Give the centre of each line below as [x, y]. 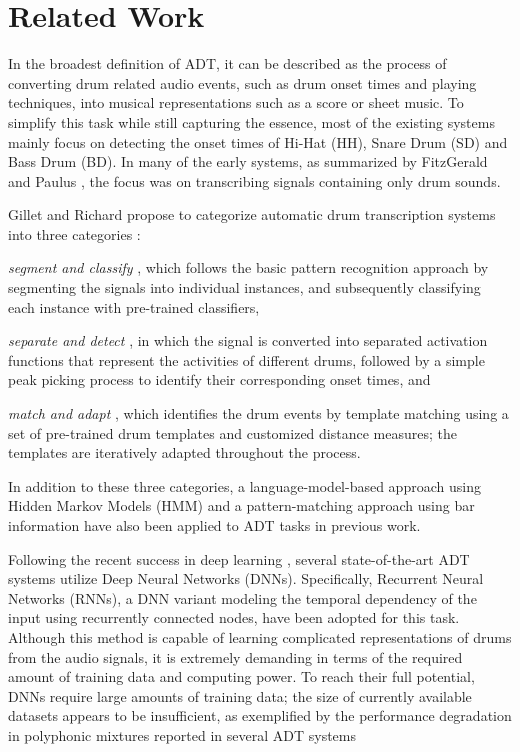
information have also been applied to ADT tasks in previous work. [214, 525]
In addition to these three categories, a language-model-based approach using [244, 485]
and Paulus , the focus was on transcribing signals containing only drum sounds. [254, 180]
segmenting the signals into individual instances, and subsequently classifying [244, 287]
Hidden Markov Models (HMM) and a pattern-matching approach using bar [241, 505]
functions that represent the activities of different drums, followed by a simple [246, 359]
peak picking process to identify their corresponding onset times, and [219, 379]
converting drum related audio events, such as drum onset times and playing [242, 82]
